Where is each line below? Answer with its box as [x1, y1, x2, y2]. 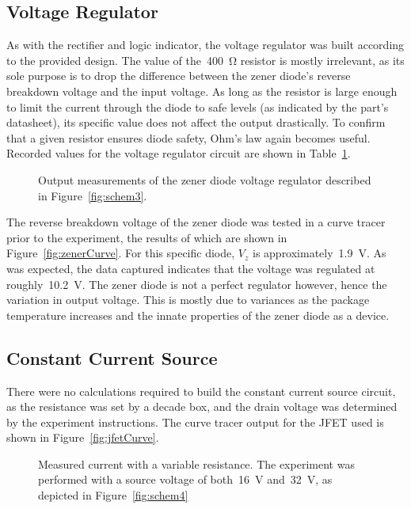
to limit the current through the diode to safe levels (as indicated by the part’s [6, 98, 389, 115]
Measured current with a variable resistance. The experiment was [38, 455, 355, 472]
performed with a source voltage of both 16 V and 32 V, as [38, 471, 333, 488]
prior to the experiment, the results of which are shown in [6, 229, 287, 245]
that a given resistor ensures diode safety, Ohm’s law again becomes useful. [6, 129, 371, 146]
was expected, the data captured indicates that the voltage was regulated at [6, 260, 375, 276]
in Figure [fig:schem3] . [38, 187, 147, 203]
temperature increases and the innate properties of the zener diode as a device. [6, 306, 390, 323]
